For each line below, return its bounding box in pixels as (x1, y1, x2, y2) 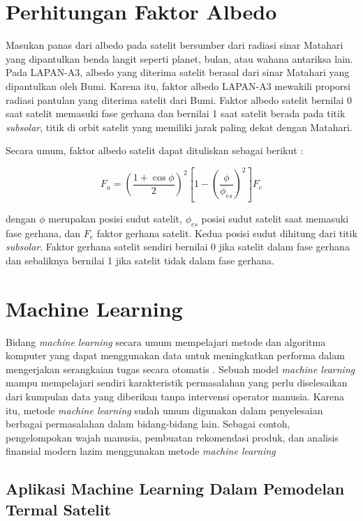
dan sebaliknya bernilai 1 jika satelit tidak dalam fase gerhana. (6, 252, 274, 267)
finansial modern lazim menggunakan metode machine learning (6, 444, 276, 458)
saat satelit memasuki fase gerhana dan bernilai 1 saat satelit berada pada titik (6, 106, 346, 121)
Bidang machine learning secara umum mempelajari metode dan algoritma (6, 334, 326, 349)
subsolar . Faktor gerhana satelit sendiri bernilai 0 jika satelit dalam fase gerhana (6, 239, 350, 254)
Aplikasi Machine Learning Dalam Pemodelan (6, 478, 345, 499)
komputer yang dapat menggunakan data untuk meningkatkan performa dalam (6, 348, 345, 363)
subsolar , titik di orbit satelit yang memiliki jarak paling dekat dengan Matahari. (6, 119, 353, 134)
